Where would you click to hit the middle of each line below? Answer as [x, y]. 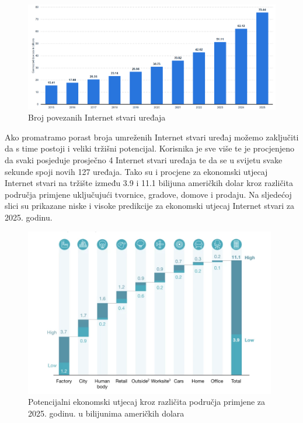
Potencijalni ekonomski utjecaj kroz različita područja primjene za [147, 402]
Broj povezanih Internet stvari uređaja [97, 117]
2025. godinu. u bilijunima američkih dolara [106, 413]
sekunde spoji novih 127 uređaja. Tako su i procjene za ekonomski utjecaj [136, 171]
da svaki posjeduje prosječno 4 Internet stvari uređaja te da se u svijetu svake [144, 160]
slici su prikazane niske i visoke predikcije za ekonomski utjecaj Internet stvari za [150, 206]
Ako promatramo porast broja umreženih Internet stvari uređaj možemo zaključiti [152, 137]
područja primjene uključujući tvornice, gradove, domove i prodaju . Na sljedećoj [148, 194]
